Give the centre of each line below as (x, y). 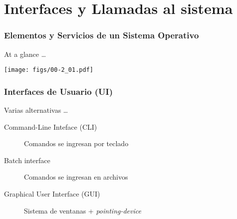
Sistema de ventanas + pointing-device (83, 210)
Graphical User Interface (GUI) (52, 194)
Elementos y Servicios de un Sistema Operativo (102, 35)
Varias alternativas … (36, 110)
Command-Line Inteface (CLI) (51, 126)
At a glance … (25, 54)
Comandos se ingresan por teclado (76, 143)
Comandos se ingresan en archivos (76, 177)
